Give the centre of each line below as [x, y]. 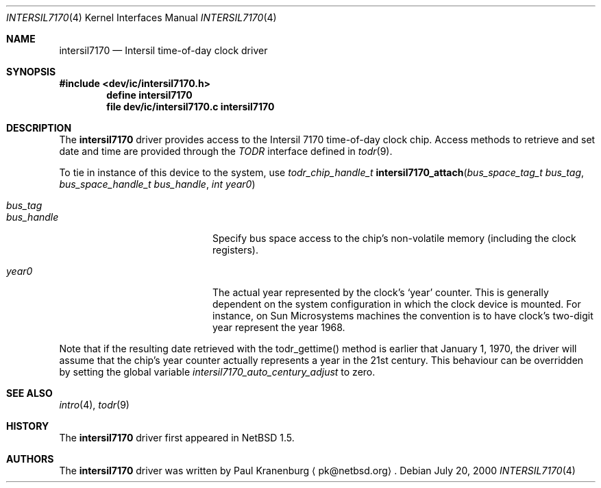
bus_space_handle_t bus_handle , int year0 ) [157, 184]
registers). [235, 250]
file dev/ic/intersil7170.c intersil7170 [191, 107]
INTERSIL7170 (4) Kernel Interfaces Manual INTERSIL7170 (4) [142, 17]
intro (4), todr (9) [94, 405]
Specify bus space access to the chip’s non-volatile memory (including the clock [394, 238]
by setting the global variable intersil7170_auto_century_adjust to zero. [217, 372]
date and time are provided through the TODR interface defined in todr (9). [226, 151]
